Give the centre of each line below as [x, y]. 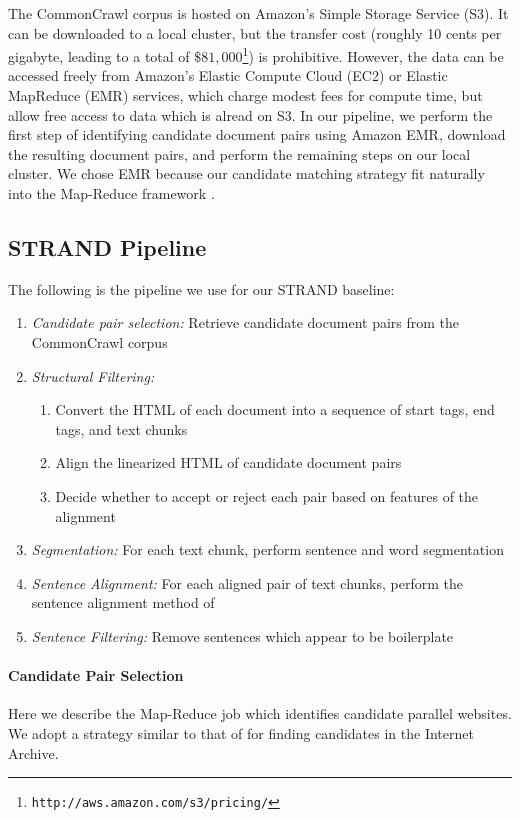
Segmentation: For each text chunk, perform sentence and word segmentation [267, 549]
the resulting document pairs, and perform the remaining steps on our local [239, 153]
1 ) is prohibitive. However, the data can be [373, 54]
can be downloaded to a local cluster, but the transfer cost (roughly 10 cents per [255, 32]
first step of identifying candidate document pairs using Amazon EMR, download [257, 134]
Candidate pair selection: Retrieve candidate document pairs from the [245, 322]
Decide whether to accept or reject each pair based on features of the [267, 495]
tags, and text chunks [121, 428]
